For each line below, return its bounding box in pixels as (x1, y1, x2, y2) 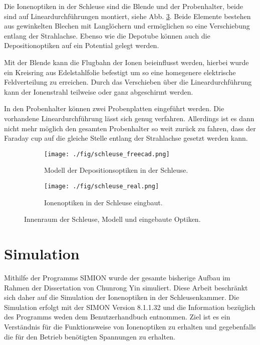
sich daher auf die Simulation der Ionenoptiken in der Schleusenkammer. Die (4, 292, 239, 302)
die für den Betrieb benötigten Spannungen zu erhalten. (4, 331, 175, 341)
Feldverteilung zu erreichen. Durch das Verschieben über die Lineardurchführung (4, 77, 252, 87)
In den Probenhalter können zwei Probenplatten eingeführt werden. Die (4, 103, 224, 114)
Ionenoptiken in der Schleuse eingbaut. (44, 197, 163, 207)
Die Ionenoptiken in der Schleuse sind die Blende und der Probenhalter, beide (4, 1, 243, 11)
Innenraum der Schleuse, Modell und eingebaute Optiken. (24, 214, 201, 224)
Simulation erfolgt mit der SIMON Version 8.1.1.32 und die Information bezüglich (4, 301, 255, 312)
